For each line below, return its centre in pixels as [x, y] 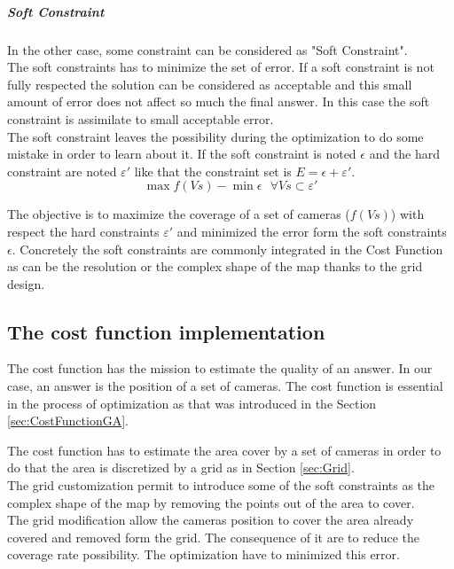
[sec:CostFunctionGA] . [68, 421]
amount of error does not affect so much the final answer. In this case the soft [219, 101]
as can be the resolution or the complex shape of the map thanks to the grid [215, 266]
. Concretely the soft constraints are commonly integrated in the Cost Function [227, 249]
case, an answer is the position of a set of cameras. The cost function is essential [225, 386]
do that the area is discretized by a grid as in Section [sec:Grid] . [181, 468]
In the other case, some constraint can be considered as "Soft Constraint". [207, 49]
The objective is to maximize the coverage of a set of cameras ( [179, 214]
